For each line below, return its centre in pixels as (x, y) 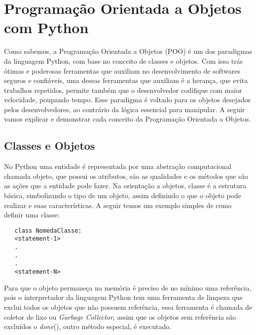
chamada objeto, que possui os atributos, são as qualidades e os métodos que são (126, 176)
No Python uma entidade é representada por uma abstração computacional (118, 166)
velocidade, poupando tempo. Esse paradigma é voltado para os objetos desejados (128, 100)
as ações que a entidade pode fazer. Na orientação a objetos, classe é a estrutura (125, 186)
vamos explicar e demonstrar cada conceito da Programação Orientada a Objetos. (128, 119)
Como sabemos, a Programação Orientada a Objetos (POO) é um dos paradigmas (128, 51)
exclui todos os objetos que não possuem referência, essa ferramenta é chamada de (128, 307)
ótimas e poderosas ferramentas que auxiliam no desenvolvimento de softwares (122, 70)
